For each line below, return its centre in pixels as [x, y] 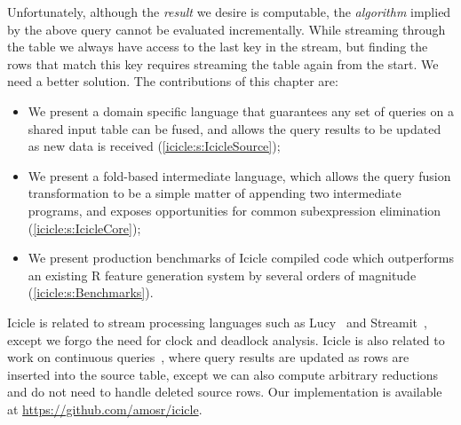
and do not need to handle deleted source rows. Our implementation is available [225, 392]
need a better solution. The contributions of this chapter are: [173, 81]
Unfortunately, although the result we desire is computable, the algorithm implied [229, 12]
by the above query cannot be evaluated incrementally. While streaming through [227, 29]
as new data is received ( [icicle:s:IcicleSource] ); [154, 146]
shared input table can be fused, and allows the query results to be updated [234, 128]
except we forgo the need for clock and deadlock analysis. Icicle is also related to [226, 339]
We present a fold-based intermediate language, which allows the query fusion [239, 175]
